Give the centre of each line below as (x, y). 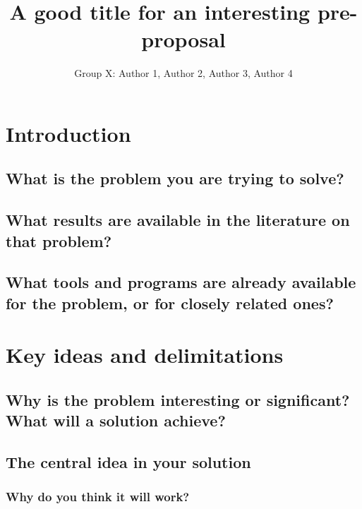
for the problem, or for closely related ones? (170, 303)
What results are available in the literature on (178, 220)
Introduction (68, 133)
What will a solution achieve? (116, 420)
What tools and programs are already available (181, 282)
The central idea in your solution (128, 462)
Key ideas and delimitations (145, 355)
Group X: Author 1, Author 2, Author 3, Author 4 (183, 73)
